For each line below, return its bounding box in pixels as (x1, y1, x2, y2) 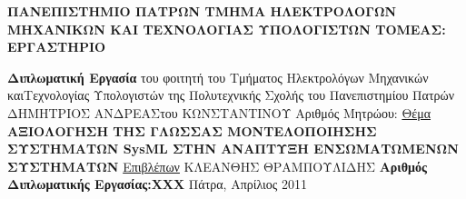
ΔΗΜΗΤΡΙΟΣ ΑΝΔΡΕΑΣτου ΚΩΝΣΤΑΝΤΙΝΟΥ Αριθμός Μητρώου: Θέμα (7, 103, 431, 122)
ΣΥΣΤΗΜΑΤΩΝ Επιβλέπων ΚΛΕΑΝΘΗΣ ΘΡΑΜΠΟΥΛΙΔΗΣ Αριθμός (7, 156, 427, 175)
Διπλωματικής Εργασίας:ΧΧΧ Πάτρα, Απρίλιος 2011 (7, 174, 308, 194)
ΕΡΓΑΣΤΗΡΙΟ (7, 37, 106, 56)
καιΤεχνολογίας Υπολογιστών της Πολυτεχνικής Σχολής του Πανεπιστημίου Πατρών (7, 85, 455, 104)
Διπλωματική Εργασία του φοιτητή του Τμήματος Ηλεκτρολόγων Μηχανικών (7, 67, 429, 86)
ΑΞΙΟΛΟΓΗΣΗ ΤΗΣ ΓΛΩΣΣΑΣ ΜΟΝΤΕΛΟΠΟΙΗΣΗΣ (7, 121, 377, 140)
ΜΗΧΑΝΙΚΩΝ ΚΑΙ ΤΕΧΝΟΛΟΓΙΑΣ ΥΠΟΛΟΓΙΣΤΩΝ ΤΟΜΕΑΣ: (7, 19, 446, 38)
